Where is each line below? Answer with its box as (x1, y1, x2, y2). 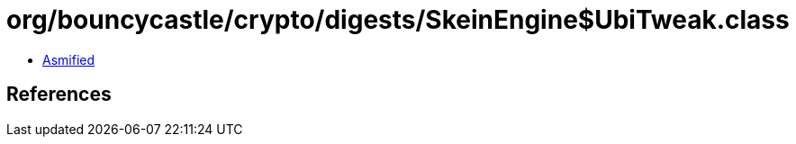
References (6, 83, 112, 106)
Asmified (42, 51, 95, 67)
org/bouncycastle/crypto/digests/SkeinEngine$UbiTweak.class (6, 4, 790, 35)
